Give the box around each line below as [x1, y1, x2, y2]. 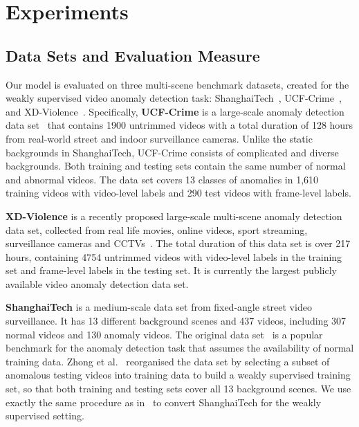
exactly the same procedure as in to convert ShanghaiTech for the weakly [6, 394, 322, 409]
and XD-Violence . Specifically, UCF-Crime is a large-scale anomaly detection [6, 104, 344, 118]
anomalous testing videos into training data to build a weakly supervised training [6, 367, 351, 382]
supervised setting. [6, 408, 84, 423]
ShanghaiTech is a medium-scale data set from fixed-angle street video [6, 300, 312, 314]
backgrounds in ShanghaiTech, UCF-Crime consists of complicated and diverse [6, 145, 339, 159]
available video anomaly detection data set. [6, 276, 189, 291]
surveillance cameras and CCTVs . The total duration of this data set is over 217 [6, 236, 351, 251]
